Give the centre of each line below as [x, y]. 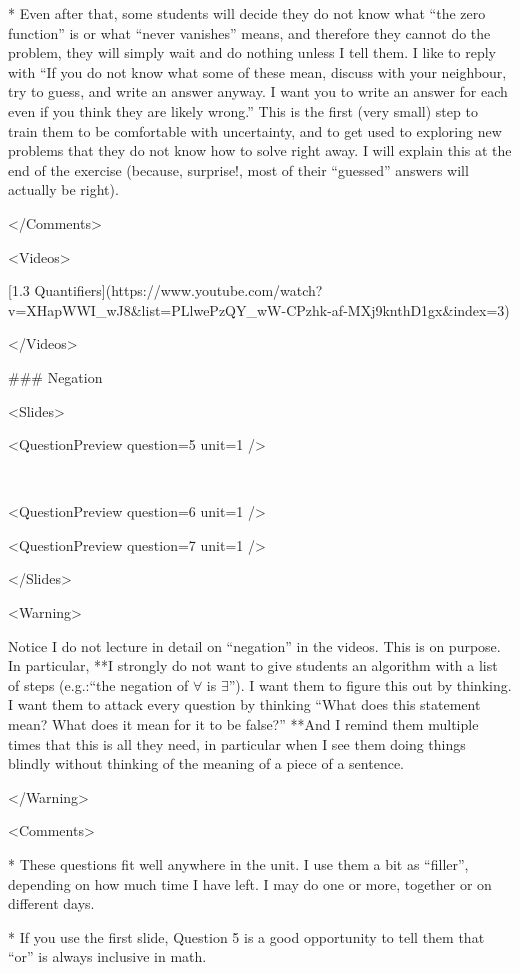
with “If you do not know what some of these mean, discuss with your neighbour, [257, 71]
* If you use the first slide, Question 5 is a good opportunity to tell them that [246, 936]
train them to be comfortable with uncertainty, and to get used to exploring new [255, 130]
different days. [51, 903]
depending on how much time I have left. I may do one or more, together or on [250, 883]
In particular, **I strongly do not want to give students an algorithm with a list [253, 665]
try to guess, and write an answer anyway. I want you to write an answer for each [258, 91]
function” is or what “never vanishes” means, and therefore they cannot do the [249, 32]
